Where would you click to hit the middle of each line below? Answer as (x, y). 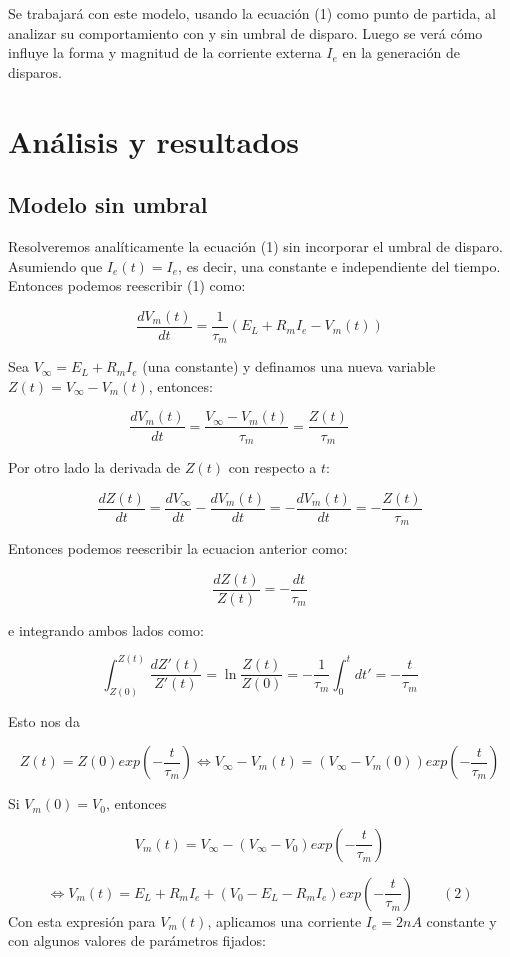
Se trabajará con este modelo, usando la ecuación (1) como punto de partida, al (252, 13)
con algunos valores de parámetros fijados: (137, 940)
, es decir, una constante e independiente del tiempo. (339, 265)
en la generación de (401, 52)
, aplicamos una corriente (284, 920)
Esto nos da (44, 720)
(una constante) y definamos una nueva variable (289, 366)
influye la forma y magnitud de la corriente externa (165, 52)
